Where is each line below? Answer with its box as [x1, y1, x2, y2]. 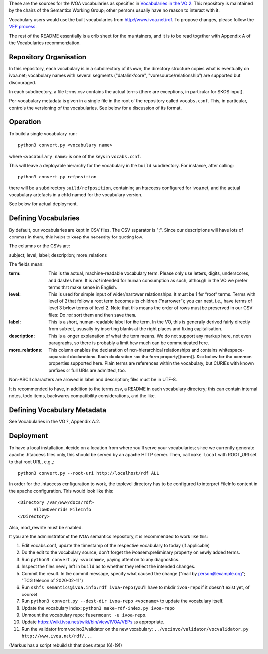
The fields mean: [9, 261, 44, 267]
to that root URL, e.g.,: [9, 459, 55, 465]
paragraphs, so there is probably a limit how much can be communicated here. [48, 340, 209, 346]
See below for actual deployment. [9, 201, 78, 207]
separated [48, 354, 69, 359]
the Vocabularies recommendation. [9, 40, 81, 46]
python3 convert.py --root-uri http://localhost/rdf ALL [18, 470, 160, 476]
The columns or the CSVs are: [9, 243, 70, 249]
